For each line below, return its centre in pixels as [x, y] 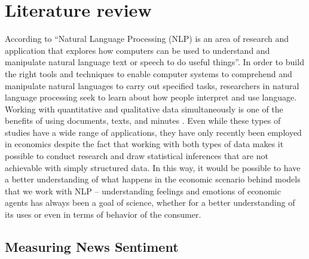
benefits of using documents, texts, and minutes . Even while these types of [143, 121]
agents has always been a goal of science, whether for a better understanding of [150, 202]
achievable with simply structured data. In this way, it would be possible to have [153, 167]
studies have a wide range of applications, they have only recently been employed [153, 132]
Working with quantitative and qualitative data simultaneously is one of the [144, 109]
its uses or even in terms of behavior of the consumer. [103, 214]
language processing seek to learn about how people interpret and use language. [151, 97]
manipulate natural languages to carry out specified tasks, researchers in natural [152, 85]
